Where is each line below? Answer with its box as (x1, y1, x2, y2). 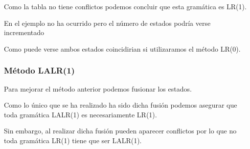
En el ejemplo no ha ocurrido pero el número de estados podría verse (4, 18, 211, 28)
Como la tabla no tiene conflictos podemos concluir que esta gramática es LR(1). (4, 1, 247, 11)
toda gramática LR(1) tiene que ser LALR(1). (4, 135, 142, 145)
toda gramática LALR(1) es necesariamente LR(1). (4, 109, 157, 119)
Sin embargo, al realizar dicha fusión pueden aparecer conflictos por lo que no (4, 126, 237, 136)
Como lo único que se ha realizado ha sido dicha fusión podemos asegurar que (4, 100, 237, 110)
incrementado (4, 27, 45, 37)
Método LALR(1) (4, 64, 75, 76)
